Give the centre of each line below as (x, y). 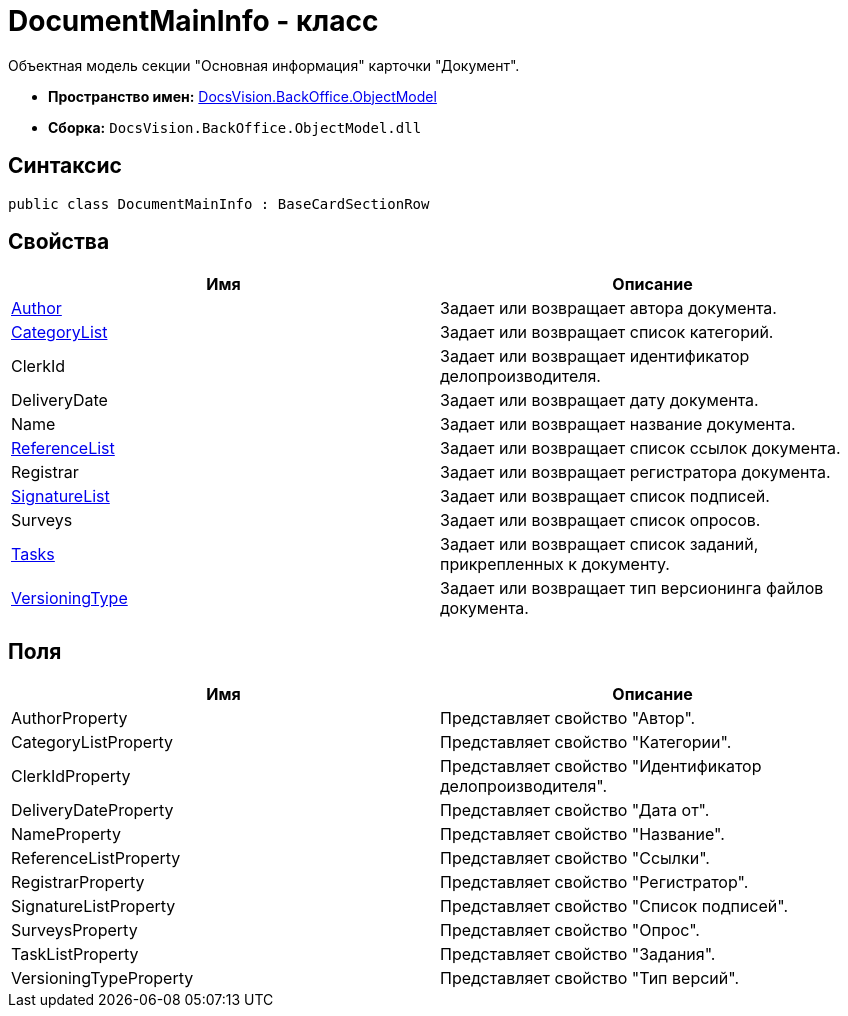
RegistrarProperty (78, 882)
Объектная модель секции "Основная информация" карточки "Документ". (264, 65)
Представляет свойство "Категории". (586, 742)
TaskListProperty (75, 954)
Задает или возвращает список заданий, (599, 544)
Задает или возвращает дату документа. (599, 400)
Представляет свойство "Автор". (568, 718)
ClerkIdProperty (71, 776)
